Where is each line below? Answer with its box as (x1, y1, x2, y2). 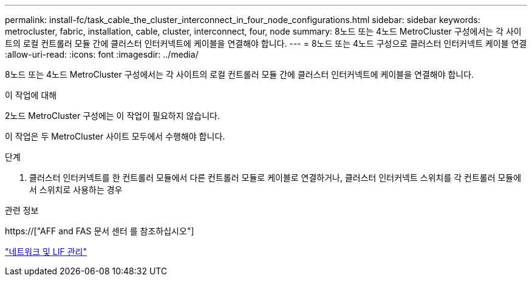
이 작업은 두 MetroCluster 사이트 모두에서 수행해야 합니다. (5, 131, 225, 141)
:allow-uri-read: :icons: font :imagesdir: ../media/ (5, 49, 199, 59)
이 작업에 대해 (5, 90, 57, 100)
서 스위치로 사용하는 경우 (29, 185, 123, 195)
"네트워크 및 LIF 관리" (5, 246, 87, 257)
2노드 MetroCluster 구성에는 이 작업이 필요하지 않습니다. (5, 110, 220, 121)
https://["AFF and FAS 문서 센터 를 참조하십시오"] (5, 226, 194, 236)
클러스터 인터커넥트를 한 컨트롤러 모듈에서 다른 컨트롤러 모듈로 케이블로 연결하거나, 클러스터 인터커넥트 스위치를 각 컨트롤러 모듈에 (29, 172, 522, 183)
